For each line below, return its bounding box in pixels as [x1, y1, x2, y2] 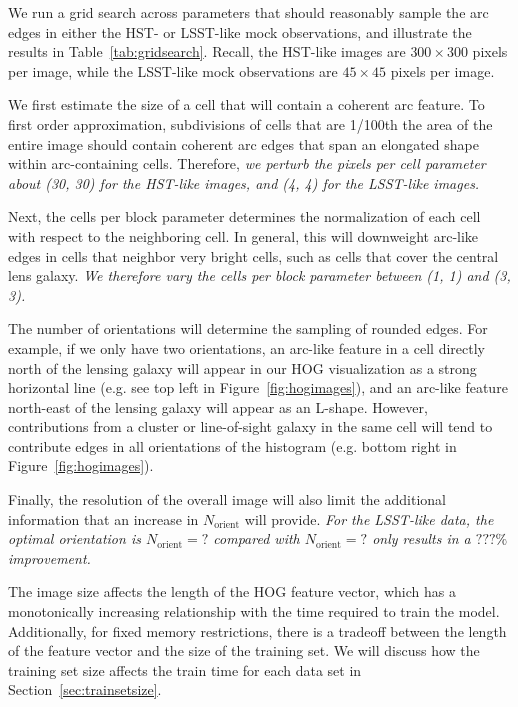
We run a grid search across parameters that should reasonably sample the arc [8, 2, 489, 22]
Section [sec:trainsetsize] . [8, 679, 162, 700]
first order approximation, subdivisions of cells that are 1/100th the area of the [8, 113, 493, 134]
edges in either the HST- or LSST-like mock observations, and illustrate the [8, 21, 472, 42]
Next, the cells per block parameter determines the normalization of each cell [8, 206, 481, 227]
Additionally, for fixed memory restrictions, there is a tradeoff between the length [8, 620, 507, 641]
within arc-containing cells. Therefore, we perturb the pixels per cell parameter [8, 153, 486, 174]
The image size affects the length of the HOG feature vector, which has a [8, 581, 456, 602]
